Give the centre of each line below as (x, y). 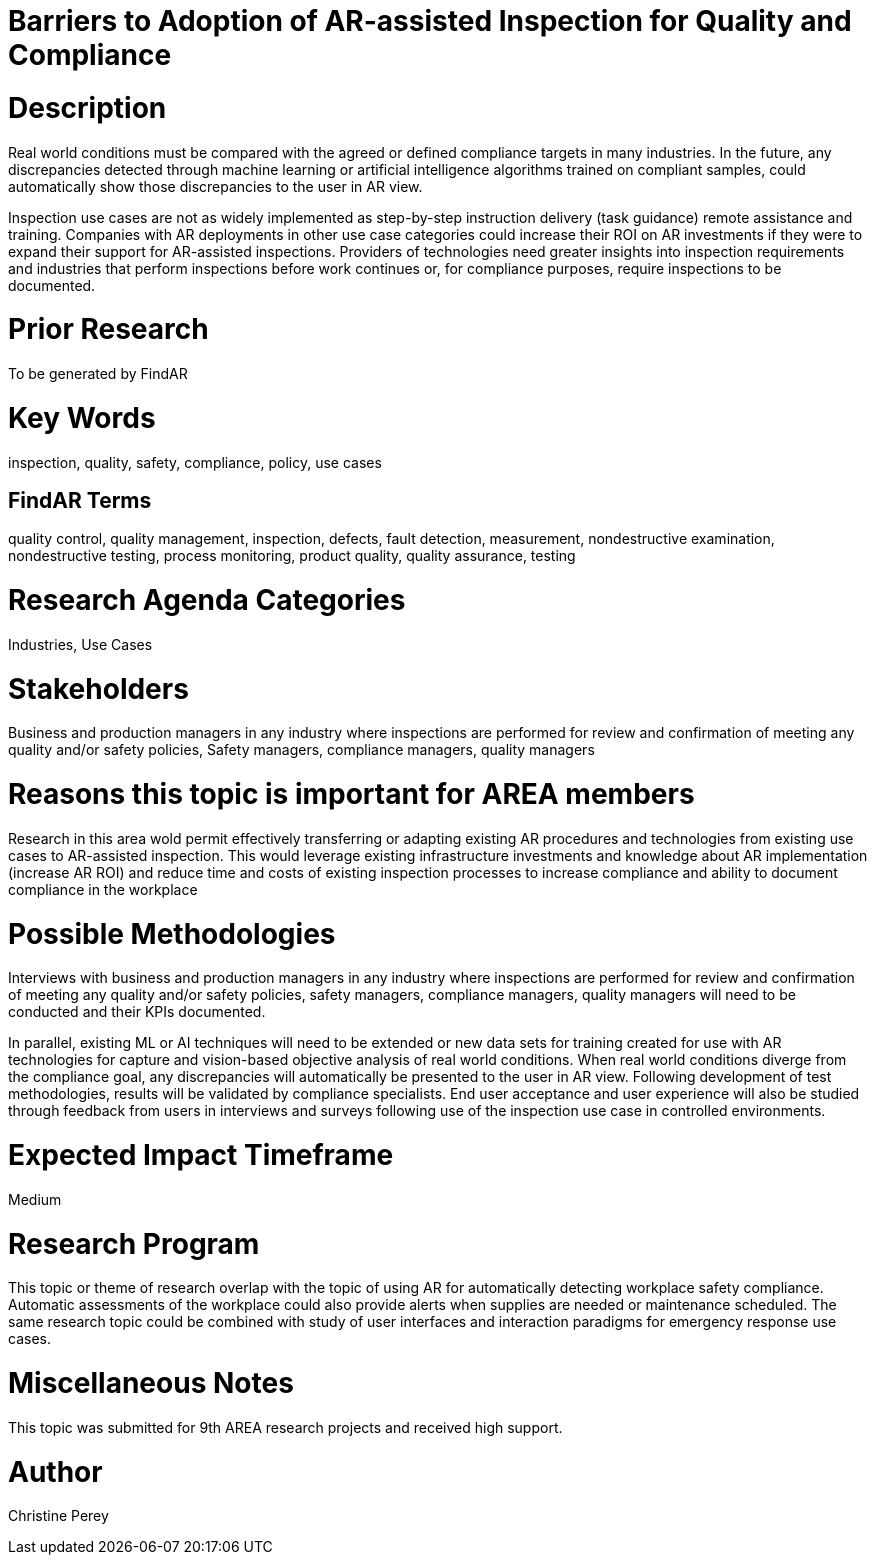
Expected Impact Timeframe (201, 1155)
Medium (35, 1199)
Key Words (82, 417)
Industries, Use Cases (80, 644)
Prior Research (108, 329)
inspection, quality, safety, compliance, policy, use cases (195, 462)
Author (55, 1471)
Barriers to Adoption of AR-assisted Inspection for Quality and (430, 21)
